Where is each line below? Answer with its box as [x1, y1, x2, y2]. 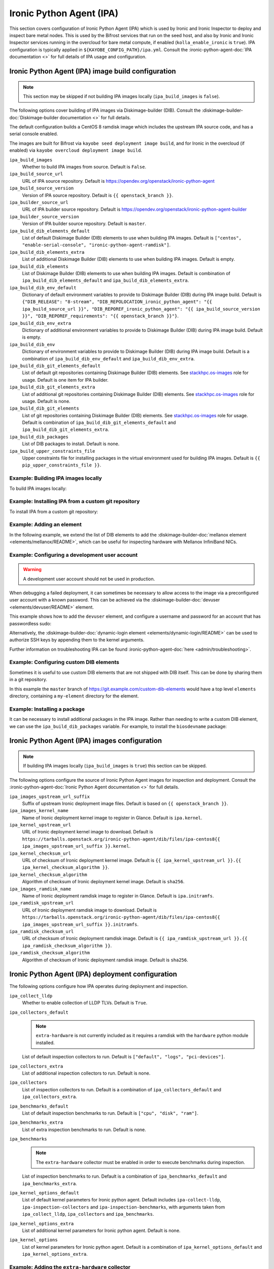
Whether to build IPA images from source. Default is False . [22, 164, 147, 170]
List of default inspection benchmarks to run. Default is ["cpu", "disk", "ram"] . [22, 1110, 199, 1116]
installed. [36, 1040, 55, 1046]
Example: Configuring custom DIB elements [9, 659, 119, 666]
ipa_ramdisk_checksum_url [9, 928, 74, 934]
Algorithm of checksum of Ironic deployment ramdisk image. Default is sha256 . [22, 957, 189, 963]
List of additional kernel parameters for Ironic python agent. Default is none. [22, 1227, 181, 1233]
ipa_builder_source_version [9, 214, 80, 219]
